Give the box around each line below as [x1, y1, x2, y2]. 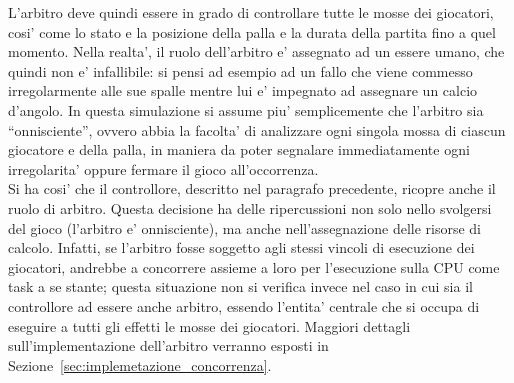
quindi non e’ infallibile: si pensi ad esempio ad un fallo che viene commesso [8, 60, 473, 81]
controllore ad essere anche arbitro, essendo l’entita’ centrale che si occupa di [8, 295, 480, 316]
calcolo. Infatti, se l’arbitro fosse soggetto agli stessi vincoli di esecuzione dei [8, 237, 475, 258]
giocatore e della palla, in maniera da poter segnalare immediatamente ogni [8, 139, 470, 160]
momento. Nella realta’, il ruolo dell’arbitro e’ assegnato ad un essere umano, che [8, 41, 505, 62]
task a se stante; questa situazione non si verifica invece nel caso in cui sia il [8, 276, 473, 297]
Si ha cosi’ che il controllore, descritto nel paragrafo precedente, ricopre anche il [8, 178, 496, 199]
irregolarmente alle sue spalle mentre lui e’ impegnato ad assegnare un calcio [8, 80, 478, 101]
